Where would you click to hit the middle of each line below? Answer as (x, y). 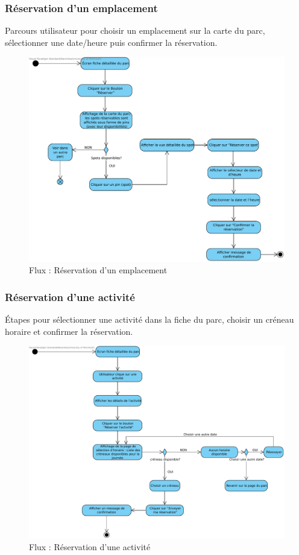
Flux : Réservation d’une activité (90, 547)
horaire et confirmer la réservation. (69, 331)
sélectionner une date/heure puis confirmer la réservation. (111, 42)
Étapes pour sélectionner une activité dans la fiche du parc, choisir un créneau (149, 319)
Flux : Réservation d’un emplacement (98, 270)
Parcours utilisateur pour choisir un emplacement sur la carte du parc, (135, 30)
